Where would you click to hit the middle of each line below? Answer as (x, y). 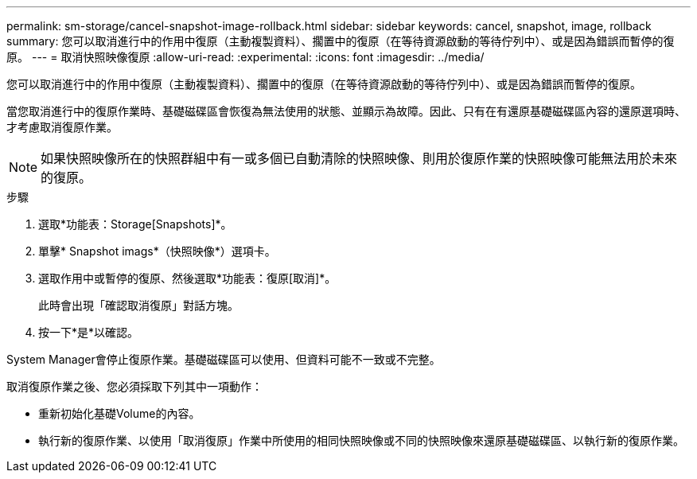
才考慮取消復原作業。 (62, 127)
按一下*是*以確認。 (89, 332)
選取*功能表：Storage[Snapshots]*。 (135, 224)
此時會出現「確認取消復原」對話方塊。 (138, 305)
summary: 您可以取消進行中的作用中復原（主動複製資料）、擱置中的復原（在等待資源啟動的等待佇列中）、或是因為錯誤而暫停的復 (341, 41)
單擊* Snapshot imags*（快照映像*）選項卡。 (157, 251)
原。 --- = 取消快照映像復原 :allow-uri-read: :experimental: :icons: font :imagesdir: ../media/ (245, 57)
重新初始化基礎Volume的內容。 (119, 413)
